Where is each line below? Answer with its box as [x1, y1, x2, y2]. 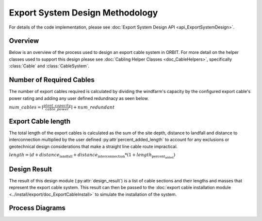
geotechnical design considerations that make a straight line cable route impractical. [9, 143, 178, 149]
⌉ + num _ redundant [70, 104, 115, 110]
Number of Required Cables [9, 76, 95, 84]
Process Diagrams [9, 204, 65, 212]
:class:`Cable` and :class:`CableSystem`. [9, 63, 90, 69]
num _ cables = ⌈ [9, 104, 44, 110]
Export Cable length [9, 117, 71, 126]
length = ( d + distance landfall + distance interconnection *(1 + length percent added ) [9, 152, 176, 159]
